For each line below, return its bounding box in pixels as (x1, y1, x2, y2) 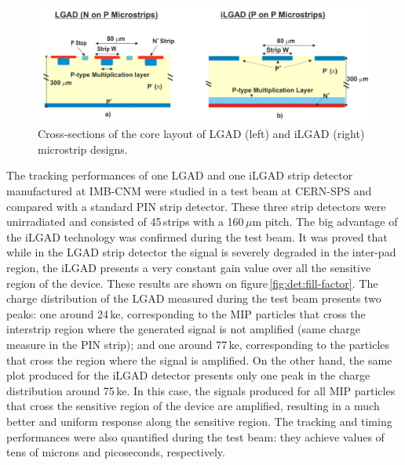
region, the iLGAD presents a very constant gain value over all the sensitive (6, 259, 371, 275)
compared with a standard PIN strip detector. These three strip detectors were (6, 198, 386, 214)
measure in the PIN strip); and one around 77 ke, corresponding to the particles (6, 336, 390, 352)
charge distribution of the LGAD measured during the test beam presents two (6, 290, 381, 307)
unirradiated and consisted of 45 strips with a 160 (6, 213, 244, 230)
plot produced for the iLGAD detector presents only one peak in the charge (6, 367, 370, 383)
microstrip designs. (38, 140, 128, 157)
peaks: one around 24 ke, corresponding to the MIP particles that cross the (6, 305, 366, 322)
